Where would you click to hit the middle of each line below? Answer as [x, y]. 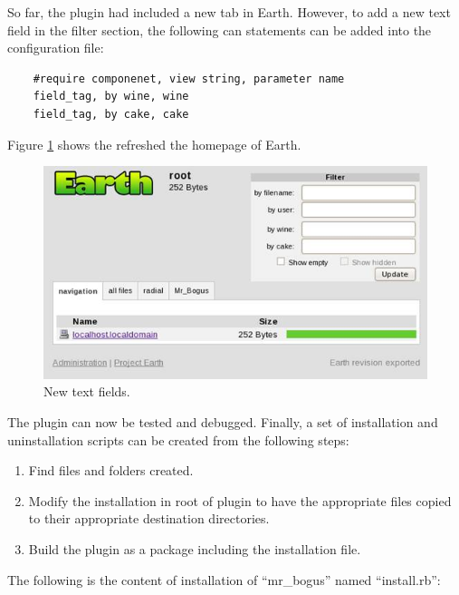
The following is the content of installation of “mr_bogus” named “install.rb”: [224, 579]
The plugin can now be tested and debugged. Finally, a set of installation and [223, 421]
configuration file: [56, 48]
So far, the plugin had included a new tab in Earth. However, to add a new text [229, 12]
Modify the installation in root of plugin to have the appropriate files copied [240, 500]
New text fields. [87, 391]
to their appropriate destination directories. [149, 518]
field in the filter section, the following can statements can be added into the [220, 29]
